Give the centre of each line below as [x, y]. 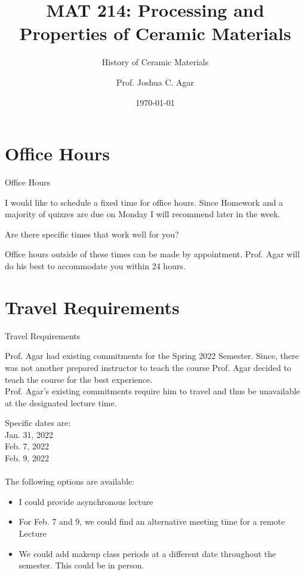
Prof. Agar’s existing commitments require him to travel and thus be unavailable [152, 391]
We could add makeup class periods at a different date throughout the [147, 553]
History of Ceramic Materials [155, 62]
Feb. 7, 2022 [27, 446]
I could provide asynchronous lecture [86, 501]
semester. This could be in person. [81, 565]
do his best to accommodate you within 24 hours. [95, 266]
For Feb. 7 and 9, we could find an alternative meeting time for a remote [152, 521]
